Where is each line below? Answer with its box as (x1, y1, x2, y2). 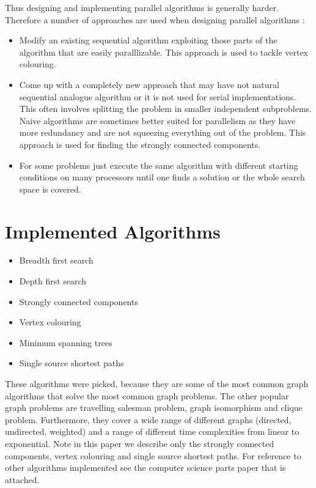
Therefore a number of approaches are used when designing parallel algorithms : (5, 13, 305, 26)
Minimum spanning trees (19, 336, 112, 349)
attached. (5, 473, 40, 486)
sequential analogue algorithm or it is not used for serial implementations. (19, 90, 296, 103)
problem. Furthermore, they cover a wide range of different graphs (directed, (5, 413, 292, 426)
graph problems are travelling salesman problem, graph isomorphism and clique (5, 401, 303, 414)
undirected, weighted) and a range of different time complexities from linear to (5, 425, 299, 438)
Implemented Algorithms (5, 218, 221, 243)
